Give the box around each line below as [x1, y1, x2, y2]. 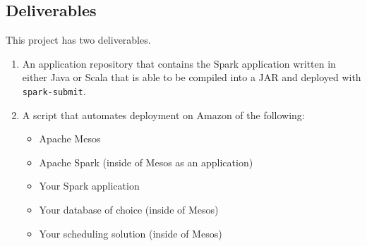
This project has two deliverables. [6, 32, 151, 47]
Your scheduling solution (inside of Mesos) [39, 226, 222, 240]
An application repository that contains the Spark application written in [22, 56, 336, 70]
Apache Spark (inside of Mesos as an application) [39, 154, 253, 169]
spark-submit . [22, 83, 86, 98]
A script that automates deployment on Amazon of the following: [22, 107, 305, 122]
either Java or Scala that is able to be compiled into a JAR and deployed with [22, 70, 361, 85]
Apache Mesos [39, 131, 101, 146]
